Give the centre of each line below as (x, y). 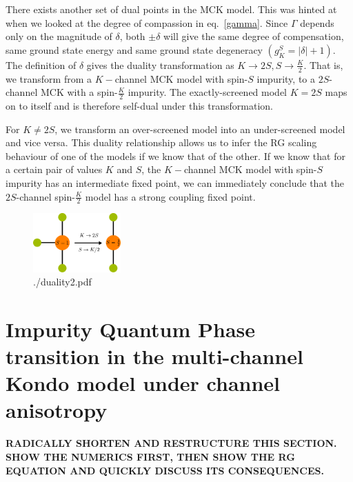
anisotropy (57, 410)
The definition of (41, 64)
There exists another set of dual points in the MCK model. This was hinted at (171, 9)
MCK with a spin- (79, 92)
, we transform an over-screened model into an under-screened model (200, 129)
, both (132, 36)
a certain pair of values (54, 169)
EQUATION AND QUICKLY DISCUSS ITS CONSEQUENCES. (165, 470)
